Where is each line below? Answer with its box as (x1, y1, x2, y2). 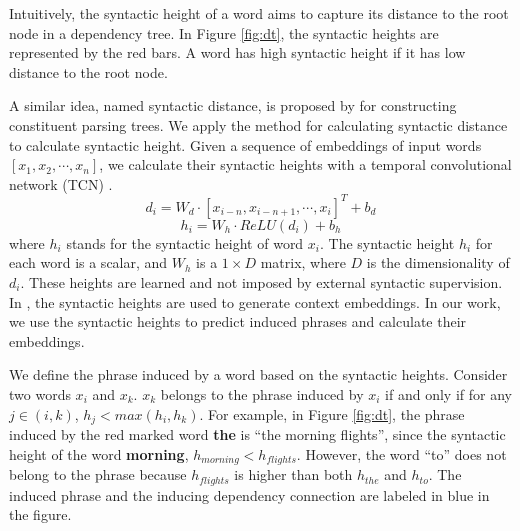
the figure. (9, 504, 72, 525)
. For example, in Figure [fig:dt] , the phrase (199, 403, 465, 424)
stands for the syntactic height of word (66, 232, 304, 253)
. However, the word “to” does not (296, 443, 507, 464)
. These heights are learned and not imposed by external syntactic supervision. (20, 272, 503, 293)
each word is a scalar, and (9, 252, 168, 273)
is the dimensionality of (366, 252, 510, 273)
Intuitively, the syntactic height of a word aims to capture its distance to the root (9, 3, 509, 23)
